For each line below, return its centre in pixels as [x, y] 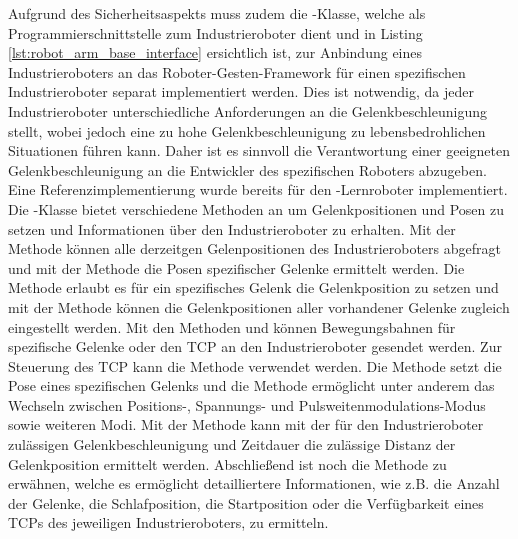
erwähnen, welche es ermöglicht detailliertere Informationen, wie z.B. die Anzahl [254, 483]
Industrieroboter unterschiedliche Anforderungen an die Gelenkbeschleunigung [247, 110]
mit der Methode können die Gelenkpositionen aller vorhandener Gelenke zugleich [259, 306]
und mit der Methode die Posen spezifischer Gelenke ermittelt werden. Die [236, 267]
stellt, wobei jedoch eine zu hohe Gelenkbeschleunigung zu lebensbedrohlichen [247, 130]
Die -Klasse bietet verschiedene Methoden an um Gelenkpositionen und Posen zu [256, 208]
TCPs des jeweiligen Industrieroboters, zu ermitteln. [168, 522]
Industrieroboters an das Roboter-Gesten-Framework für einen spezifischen [237, 71]
